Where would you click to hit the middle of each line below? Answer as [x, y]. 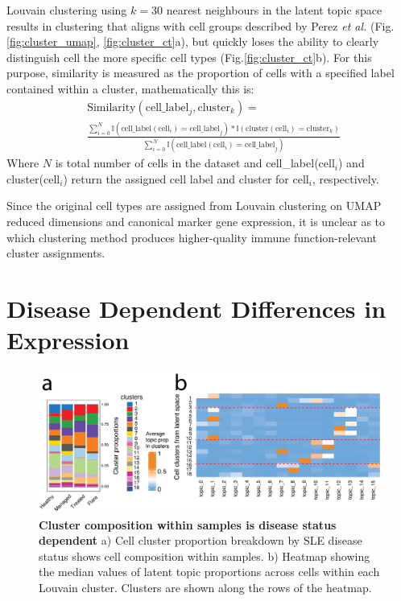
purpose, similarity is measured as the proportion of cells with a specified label [200, 73]
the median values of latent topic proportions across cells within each [209, 572]
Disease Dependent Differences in [196, 308]
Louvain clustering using [67, 10]
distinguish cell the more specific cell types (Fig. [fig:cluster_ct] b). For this [189, 57]
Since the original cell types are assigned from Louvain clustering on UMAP [194, 206]
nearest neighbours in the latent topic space [274, 10]
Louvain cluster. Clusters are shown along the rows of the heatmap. [205, 587]
